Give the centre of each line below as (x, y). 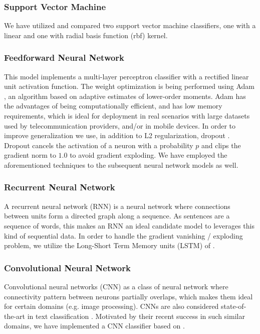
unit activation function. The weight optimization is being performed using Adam (129, 86)
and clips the (221, 145)
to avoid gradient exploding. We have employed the (149, 155)
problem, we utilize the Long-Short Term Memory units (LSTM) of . (109, 245)
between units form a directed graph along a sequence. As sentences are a (117, 216)
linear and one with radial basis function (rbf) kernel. (86, 35)
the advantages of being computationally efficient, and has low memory (113, 106)
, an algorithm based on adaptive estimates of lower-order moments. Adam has (125, 96)
